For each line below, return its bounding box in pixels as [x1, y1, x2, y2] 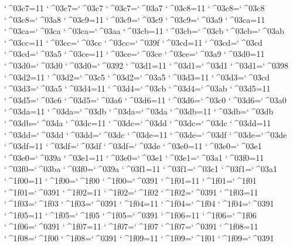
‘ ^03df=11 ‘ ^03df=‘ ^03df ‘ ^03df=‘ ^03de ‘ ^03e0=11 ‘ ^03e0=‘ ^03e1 [4, 140, 262, 152]
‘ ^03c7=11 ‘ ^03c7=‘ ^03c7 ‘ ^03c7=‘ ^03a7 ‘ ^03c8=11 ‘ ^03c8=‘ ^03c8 [4, 2, 265, 14]
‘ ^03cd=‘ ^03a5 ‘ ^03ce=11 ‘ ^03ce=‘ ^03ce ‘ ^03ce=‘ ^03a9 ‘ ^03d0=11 [4, 48, 265, 60]
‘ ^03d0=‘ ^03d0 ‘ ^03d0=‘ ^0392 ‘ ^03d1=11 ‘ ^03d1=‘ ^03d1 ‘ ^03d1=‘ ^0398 [4, 59, 288, 71]
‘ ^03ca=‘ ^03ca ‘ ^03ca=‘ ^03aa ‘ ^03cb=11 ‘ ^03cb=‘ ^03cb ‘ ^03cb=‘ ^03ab [4, 25, 284, 37]
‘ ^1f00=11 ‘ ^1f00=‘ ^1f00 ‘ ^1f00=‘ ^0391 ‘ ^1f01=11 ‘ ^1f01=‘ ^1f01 [4, 174, 257, 186]
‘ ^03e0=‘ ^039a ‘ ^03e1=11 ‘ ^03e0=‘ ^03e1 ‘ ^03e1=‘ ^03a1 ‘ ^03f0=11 [4, 151, 264, 163]
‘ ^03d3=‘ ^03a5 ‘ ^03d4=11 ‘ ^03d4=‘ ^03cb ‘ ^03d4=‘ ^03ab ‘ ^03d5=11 [4, 82, 271, 95]
